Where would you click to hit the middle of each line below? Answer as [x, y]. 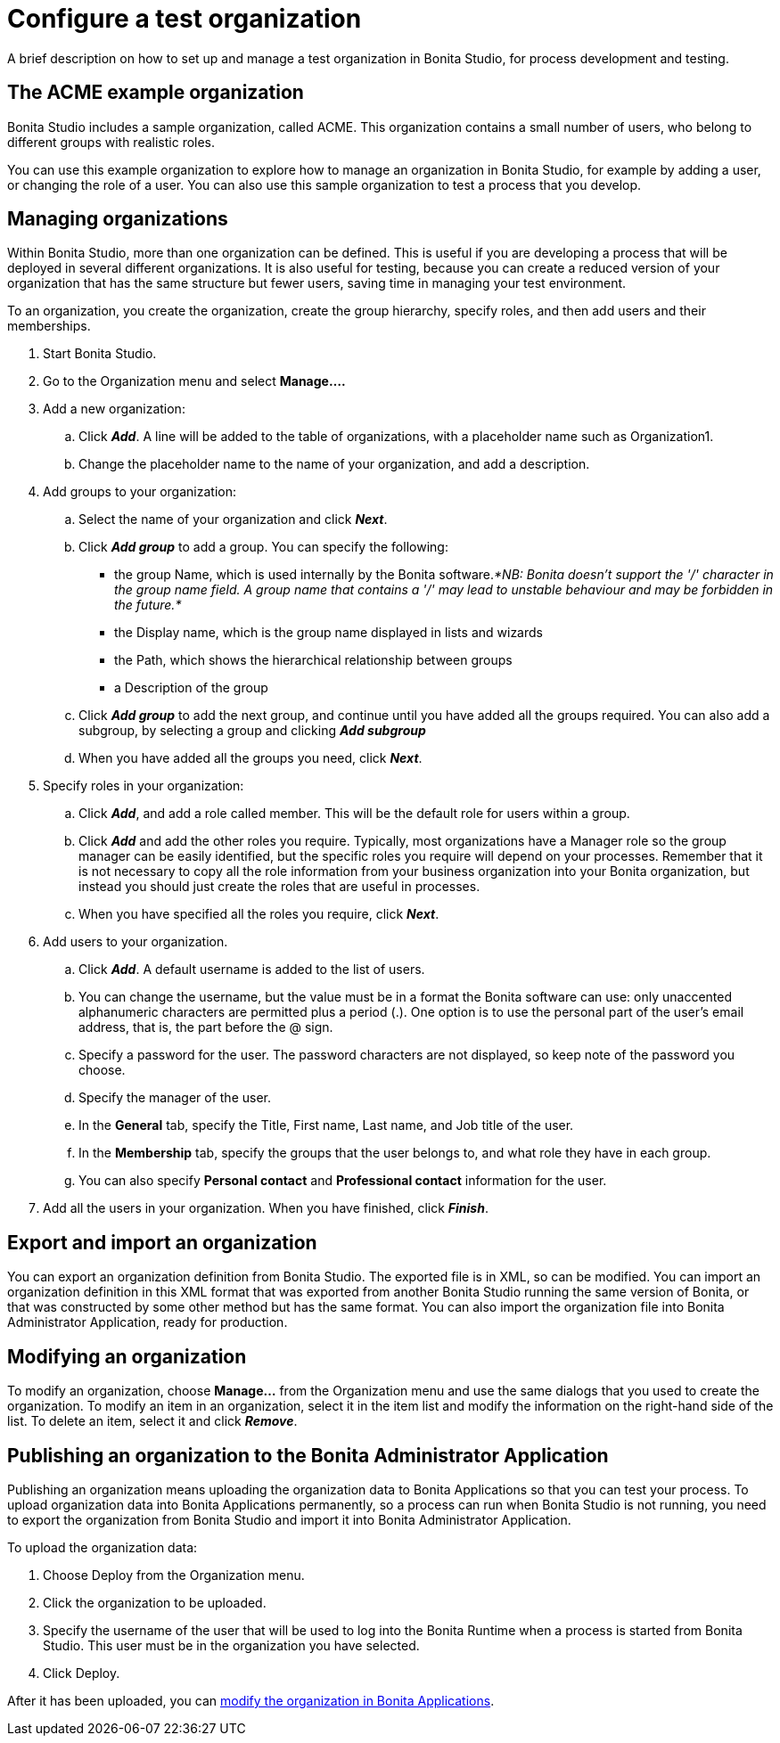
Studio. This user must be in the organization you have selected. [231, 1645]
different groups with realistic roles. [111, 142]
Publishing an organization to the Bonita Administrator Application [308, 1455]
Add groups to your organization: [140, 492]
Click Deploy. [82, 1673]
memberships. [49, 326]
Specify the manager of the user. [175, 1098]
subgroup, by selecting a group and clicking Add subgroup [252, 731]
